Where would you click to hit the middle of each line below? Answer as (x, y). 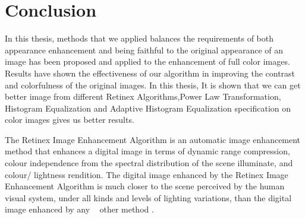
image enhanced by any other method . (79, 209)
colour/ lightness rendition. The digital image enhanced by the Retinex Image (147, 174)
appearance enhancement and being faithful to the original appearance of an (144, 50)
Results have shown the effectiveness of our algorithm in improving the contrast (150, 73)
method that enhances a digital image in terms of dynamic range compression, (147, 151)
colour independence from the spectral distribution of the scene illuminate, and (149, 163)
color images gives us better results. (70, 120)
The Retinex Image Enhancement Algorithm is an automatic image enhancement (153, 139)
